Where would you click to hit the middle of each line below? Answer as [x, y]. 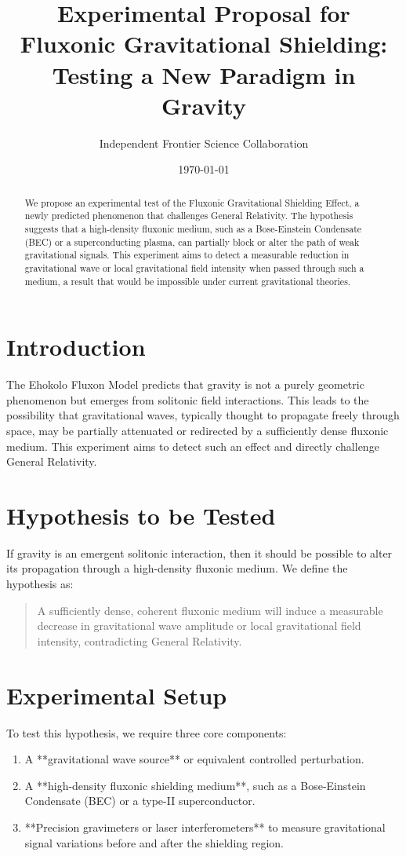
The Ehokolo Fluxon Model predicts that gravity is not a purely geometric [185, 384]
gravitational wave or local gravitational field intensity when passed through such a [194, 267]
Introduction [76, 347]
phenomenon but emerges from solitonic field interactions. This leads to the [188, 399]
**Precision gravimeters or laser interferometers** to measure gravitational [205, 827]
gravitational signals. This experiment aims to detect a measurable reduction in [187, 255]
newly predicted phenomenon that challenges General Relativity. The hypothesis [189, 216]
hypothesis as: [40, 584]
